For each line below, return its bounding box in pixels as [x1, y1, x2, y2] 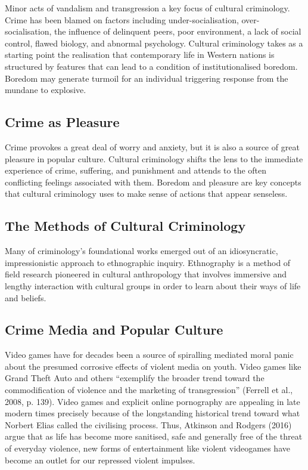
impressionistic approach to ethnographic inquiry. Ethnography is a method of [5, 256, 291, 268]
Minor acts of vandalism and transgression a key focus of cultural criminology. [5, 2, 290, 14]
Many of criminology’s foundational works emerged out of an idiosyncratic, [5, 245, 278, 257]
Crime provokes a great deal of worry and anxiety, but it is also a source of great [5, 140, 300, 153]
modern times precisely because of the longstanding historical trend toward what [5, 407, 300, 419]
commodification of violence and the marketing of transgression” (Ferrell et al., [5, 384, 293, 396]
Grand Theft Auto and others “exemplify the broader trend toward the [5, 372, 265, 384]
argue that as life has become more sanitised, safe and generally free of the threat [5, 430, 303, 443]
